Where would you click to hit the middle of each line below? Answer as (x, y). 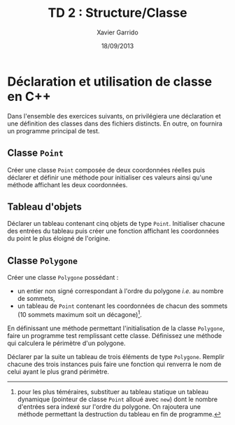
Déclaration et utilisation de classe (109, 81)
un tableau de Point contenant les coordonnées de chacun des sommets (122, 306)
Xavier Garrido (117, 32)
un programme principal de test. (54, 130)
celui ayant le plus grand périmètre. (58, 371)
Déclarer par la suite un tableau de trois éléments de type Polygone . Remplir (116, 356)
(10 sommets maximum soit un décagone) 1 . (79, 314)
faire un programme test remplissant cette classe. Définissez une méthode (115, 335)
